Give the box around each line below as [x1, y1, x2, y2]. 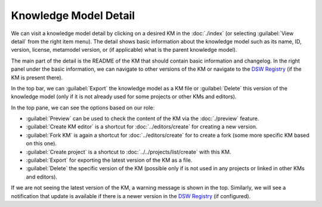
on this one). [26, 140, 57, 147]
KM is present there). [11, 74, 63, 81]
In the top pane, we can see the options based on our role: [11, 104, 155, 111]
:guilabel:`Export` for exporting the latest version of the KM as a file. [26, 156, 193, 164]
